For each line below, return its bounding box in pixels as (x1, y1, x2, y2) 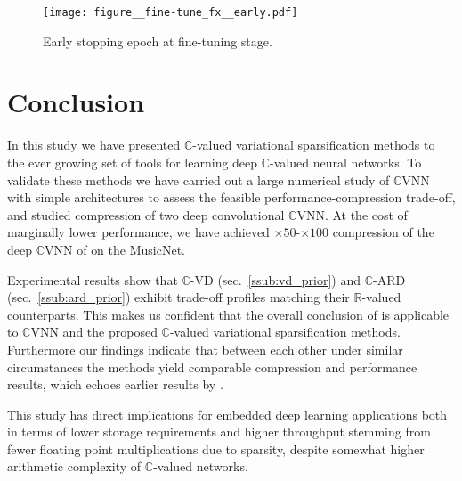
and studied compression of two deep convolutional (7, 205, 285, 224)
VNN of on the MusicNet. (45, 240, 185, 258)
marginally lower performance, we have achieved (7, 223, 270, 241)
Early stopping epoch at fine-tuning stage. (43, 31, 272, 50)
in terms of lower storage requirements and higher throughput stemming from (7, 422, 431, 441)
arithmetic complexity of (7, 457, 142, 476)
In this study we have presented (7, 135, 181, 154)
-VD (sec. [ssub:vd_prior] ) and (190, 270, 361, 289)
